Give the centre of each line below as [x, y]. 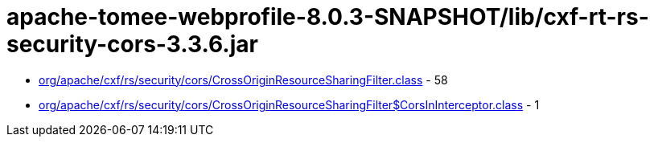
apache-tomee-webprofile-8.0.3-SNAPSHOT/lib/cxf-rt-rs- [328, 17]
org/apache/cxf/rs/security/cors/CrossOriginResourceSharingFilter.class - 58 [243, 80]
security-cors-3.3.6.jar [132, 44]
